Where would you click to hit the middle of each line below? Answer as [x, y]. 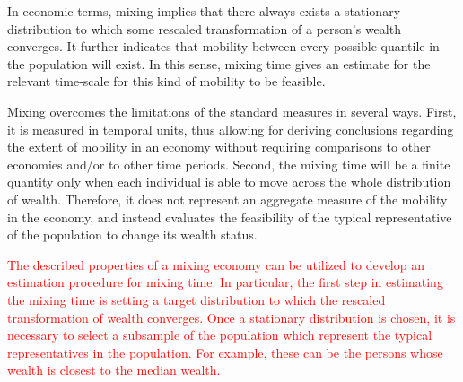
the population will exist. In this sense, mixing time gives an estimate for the [219, 63]
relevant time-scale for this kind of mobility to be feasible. [166, 81]
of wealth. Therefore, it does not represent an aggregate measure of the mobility [227, 199]
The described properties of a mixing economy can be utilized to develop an [216, 264]
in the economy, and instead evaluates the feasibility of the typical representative [230, 217]
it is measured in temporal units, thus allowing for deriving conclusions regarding [231, 129]
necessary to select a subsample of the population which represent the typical [220, 335]
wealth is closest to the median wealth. [114, 370]
